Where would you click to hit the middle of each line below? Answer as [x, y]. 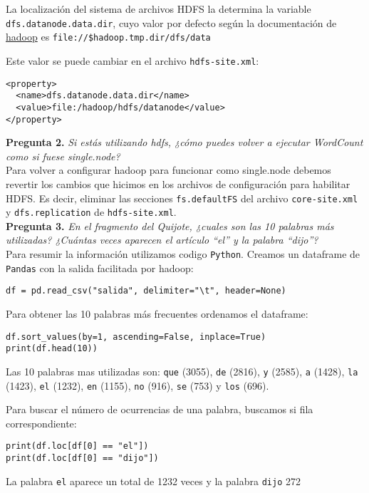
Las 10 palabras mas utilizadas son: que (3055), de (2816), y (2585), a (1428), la [182, 371]
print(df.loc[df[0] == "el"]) [77, 446]
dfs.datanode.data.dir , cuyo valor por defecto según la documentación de [171, 22]
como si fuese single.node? [63, 156]
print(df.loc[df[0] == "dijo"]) [82, 458]
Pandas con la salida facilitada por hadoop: [100, 268]
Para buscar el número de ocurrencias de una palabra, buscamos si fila [160, 409]
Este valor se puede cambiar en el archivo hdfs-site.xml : [132, 60]
